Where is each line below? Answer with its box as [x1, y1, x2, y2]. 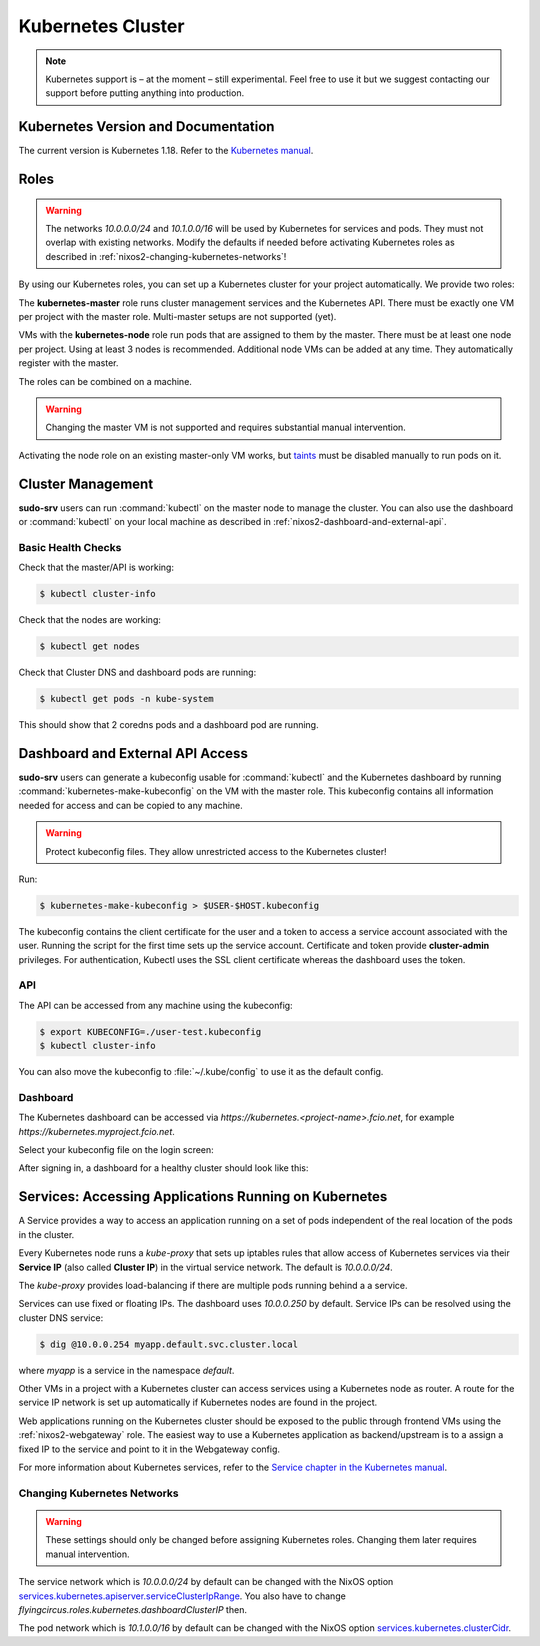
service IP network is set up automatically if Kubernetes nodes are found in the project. [18, 1396, 378, 1409]
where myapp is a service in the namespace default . [18, 1364, 235, 1376]
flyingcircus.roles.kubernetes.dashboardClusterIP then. [18, 1603, 247, 1615]
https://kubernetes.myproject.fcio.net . [18, 1125, 175, 1137]
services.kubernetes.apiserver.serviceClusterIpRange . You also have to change [18, 1590, 347, 1602]
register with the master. [18, 357, 119, 369]
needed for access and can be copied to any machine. [18, 799, 244, 811]
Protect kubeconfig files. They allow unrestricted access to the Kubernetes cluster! [45, 845, 387, 857]
